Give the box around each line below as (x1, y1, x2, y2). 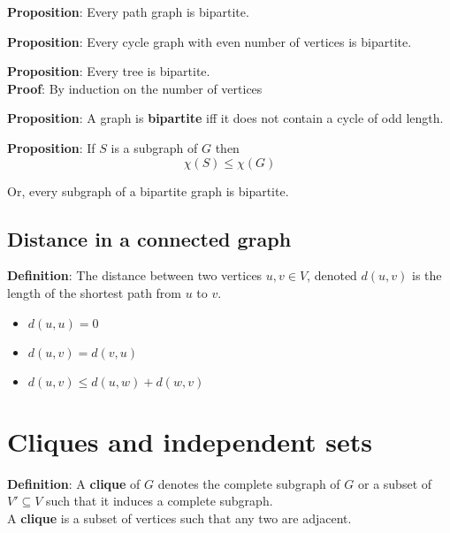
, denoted (307, 266, 357, 285)
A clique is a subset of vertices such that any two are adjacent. (7, 508, 352, 527)
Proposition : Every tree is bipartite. (7, 62, 210, 80)
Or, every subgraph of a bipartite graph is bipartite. (7, 181, 289, 200)
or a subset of (358, 474, 432, 492)
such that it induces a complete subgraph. (46, 491, 273, 510)
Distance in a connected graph (7, 225, 292, 252)
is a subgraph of (111, 138, 198, 156)
